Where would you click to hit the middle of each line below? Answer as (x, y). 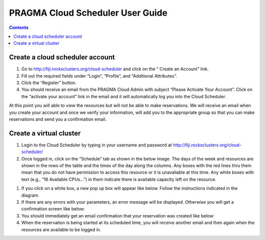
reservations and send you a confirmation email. (58, 119)
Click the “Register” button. (49, 83)
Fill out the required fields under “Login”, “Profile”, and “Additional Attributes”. (99, 76)
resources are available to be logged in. (61, 229)
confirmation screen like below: (53, 209)
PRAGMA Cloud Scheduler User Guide (88, 13)
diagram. (30, 195)
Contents (19, 27)
